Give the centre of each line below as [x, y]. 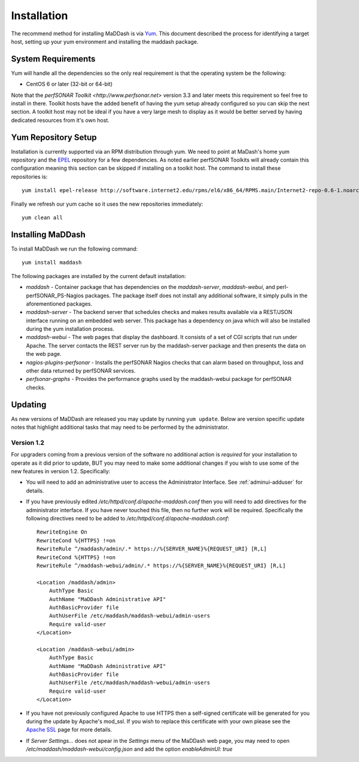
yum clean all [42, 218]
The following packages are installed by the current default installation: [98, 276]
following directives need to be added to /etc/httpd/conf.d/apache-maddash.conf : [128, 518]
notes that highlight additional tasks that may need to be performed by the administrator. [120, 427]
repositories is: [29, 176]
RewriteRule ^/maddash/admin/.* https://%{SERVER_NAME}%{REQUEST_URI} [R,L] [152, 549]
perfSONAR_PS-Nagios [55, 295]
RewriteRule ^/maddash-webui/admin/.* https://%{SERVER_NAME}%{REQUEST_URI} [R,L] [161, 566]
